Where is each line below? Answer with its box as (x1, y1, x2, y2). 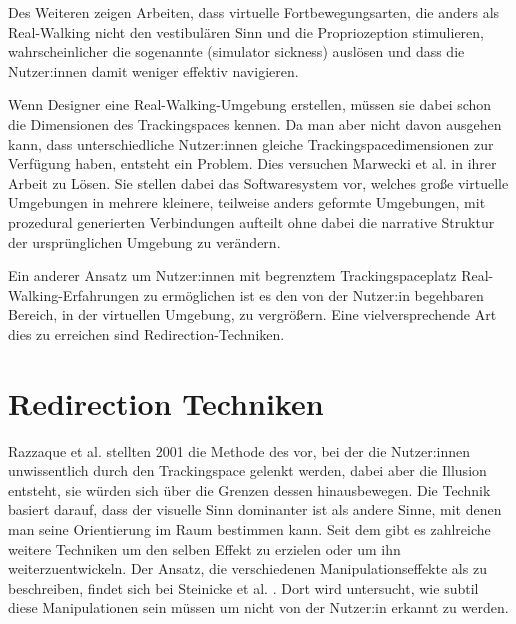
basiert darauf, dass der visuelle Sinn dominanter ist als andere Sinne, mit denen (8, 499, 502, 520)
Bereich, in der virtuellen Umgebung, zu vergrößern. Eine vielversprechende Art (8, 304, 497, 325)
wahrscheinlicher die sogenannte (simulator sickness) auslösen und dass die (8, 41, 465, 62)
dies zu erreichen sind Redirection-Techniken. (8, 323, 285, 344)
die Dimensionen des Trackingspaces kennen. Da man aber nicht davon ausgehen (8, 113, 502, 134)
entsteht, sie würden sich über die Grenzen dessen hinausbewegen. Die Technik (8, 479, 491, 500)
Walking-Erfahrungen (8, 284, 139, 305)
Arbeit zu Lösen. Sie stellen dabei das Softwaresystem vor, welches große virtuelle (8, 172, 509, 193)
